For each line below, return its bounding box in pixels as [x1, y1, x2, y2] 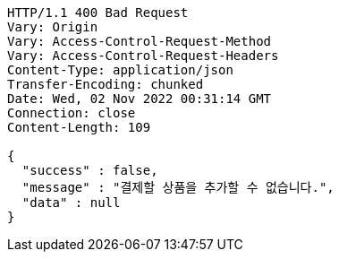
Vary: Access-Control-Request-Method [7, 34, 272, 48]
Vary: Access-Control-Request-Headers [7, 48, 279, 63]
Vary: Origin [7, 20, 98, 34]
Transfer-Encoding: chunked [7, 77, 204, 91]
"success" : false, [21, 163, 158, 177]
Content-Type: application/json [7, 63, 233, 77]
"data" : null [21, 195, 121, 210]
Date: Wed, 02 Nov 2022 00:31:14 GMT [7, 91, 272, 106]
